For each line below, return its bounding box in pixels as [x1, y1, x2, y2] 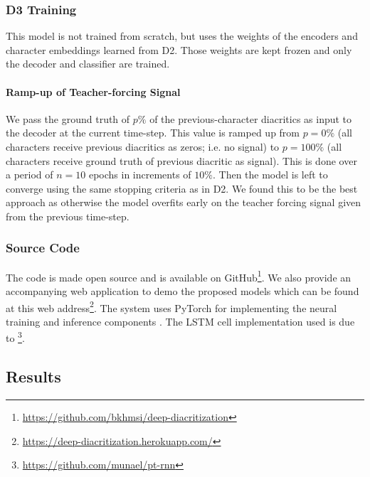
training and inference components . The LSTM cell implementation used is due [6, 313, 355, 328]
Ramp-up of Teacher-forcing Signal [6, 84, 181, 99]
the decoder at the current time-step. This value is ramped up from [6, 125, 300, 140]
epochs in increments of [88, 167, 191, 182]
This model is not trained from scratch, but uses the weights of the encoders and [6, 28, 358, 43]
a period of [6, 167, 53, 182]
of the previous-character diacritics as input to [149, 111, 352, 126]
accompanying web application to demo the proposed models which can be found [6, 284, 359, 299]
